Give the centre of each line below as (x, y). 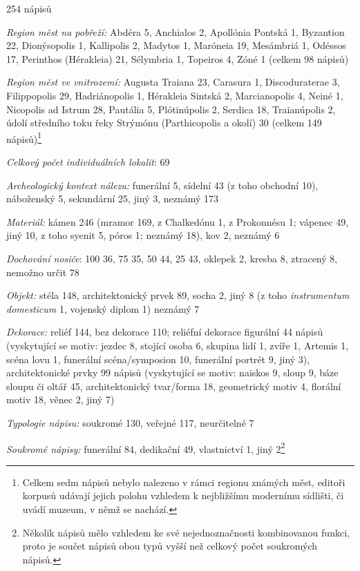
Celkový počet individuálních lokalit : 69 (88, 162)
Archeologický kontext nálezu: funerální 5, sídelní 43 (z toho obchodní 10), (162, 185)
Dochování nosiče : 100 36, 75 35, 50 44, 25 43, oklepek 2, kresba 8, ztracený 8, (172, 258)
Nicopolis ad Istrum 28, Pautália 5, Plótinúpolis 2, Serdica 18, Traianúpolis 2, (171, 109)
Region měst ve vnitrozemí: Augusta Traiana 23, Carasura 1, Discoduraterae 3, (173, 82)
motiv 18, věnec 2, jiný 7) (60, 399)
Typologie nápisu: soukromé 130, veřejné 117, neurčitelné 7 (130, 422)
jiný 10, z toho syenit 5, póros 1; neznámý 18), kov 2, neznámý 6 (143, 235)
